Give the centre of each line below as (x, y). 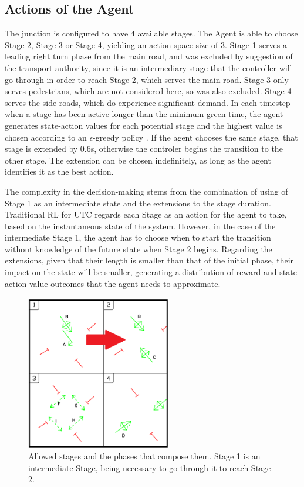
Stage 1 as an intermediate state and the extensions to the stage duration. (138, 203)
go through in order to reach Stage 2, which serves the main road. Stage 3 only (147, 79)
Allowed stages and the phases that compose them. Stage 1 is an (144, 456)
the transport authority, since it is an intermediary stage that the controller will (148, 67)
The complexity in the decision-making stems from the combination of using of (146, 191)
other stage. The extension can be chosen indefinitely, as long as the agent (138, 160)
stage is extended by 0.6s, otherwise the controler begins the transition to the (144, 149)
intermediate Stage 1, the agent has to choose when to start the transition (138, 237)
